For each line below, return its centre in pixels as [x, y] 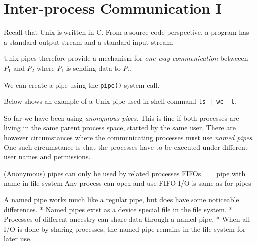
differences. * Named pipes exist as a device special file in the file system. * [118, 209]
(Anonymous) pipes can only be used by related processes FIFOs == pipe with [125, 173]
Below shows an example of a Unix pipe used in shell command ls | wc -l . [120, 101]
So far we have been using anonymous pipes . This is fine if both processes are [122, 118]
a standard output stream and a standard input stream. [89, 41]
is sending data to [93, 68]
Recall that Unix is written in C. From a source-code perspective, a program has [127, 32]
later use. [18, 238]
